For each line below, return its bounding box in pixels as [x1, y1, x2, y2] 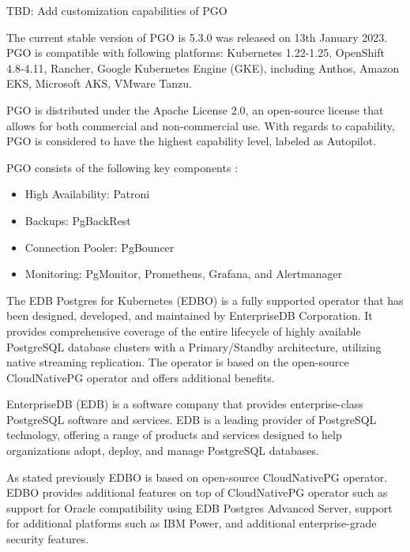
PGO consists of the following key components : [6, 159, 239, 175]
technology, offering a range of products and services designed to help [6, 426, 342, 443]
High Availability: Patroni [24, 186, 150, 202]
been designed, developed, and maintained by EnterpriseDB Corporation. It [6, 307, 373, 324]
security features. [6, 531, 89, 547]
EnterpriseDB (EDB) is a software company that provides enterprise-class [6, 396, 363, 412]
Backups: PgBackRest [24, 212, 131, 228]
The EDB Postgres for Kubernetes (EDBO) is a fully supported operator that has [6, 291, 404, 308]
